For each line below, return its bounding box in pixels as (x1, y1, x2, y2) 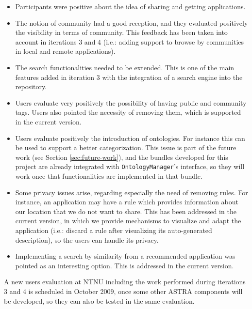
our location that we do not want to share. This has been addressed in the (15, 206, 236, 216)
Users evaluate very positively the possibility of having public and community (15, 97, 247, 108)
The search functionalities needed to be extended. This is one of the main (15, 62, 235, 72)
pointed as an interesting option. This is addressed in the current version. (15, 260, 234, 270)
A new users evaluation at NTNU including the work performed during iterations (4, 277, 246, 287)
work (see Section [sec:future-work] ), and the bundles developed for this (15, 152, 228, 162)
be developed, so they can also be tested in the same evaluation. (4, 295, 195, 306)
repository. (15, 81, 47, 92)
